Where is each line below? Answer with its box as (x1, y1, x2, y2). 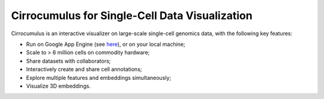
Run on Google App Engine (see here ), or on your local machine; (26, 41, 185, 48)
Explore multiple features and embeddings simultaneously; (26, 74, 172, 81)
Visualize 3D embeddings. (26, 82, 91, 89)
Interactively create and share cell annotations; (26, 66, 142, 73)
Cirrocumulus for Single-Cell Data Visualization (11, 9, 253, 22)
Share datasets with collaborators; (26, 57, 111, 64)
